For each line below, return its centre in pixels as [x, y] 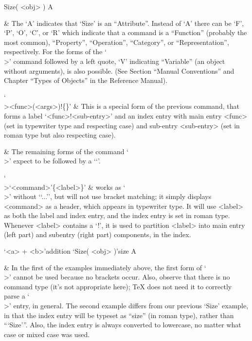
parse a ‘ [17, 296]
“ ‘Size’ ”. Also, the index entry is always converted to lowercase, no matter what [123, 325]
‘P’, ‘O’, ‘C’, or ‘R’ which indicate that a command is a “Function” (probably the [126, 32]
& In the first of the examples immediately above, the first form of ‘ [105, 267]
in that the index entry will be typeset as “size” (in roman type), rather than [119, 315]
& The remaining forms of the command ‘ [66, 151]
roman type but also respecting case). [60, 135]
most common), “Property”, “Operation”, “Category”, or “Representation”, [117, 42]
